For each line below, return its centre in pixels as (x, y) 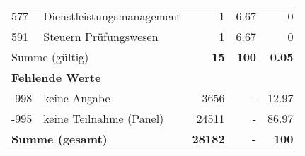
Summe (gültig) (50, 57)
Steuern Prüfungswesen (101, 36)
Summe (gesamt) (59, 139)
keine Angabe (77, 98)
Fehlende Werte (56, 77)
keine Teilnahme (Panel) (104, 118)
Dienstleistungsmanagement (112, 16)
